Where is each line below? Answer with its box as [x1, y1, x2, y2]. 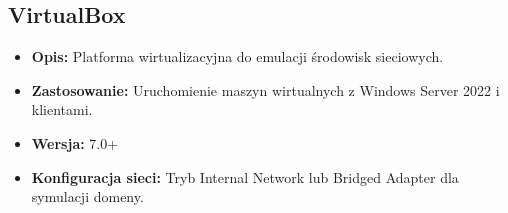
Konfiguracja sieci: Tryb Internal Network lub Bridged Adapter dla [31, 166, 459, 187]
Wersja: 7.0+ [31, 132, 119, 153]
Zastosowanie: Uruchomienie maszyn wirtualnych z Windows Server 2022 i [31, 79, 500, 100]
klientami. [31, 99, 93, 120]
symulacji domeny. [31, 186, 144, 207]
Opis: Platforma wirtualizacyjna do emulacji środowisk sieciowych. [31, 46, 444, 67]
